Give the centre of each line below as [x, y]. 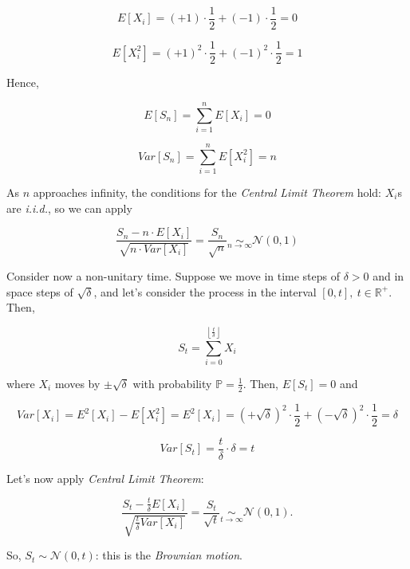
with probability [172, 383]
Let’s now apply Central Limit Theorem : [105, 478]
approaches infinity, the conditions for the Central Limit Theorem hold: [207, 192]
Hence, [23, 82]
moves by [77, 383]
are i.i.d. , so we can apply [69, 208]
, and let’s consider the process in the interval [205, 291]
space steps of [40, 291]
